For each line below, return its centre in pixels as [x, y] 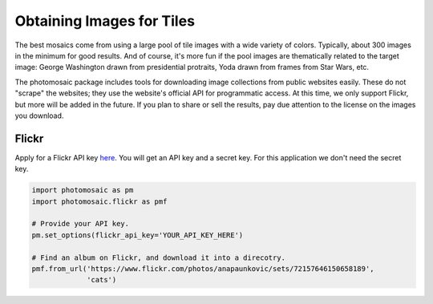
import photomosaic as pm [83, 190]
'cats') [102, 280]
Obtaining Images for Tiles [105, 21]
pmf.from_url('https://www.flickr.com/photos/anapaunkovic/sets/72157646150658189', [203, 268]
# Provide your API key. [81, 224]
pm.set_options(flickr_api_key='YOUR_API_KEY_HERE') [138, 235]
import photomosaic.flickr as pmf [99, 201]
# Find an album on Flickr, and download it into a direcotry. [159, 257]
